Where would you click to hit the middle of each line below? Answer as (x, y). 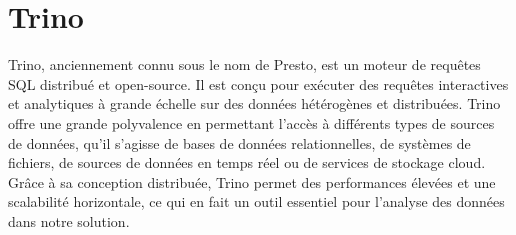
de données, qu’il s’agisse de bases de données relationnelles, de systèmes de (239, 142)
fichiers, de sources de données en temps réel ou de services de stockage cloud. (247, 162)
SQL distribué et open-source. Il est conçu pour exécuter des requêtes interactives (258, 83)
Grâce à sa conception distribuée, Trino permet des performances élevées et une (252, 181)
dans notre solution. (69, 220)
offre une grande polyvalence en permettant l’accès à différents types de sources (251, 122)
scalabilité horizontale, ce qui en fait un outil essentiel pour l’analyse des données (256, 201)
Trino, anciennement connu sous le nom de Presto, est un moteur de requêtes (244, 64)
